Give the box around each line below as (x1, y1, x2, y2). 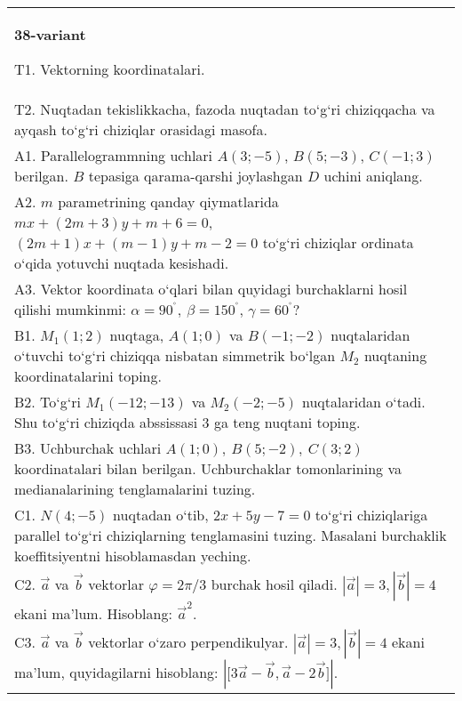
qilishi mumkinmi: (14, 299, 126, 319)
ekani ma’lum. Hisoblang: (14, 602, 172, 624)
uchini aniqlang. (323, 165, 423, 186)
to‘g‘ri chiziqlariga (315, 504, 428, 525)
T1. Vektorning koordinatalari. (14, 59, 205, 79)
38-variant (14, 24, 86, 44)
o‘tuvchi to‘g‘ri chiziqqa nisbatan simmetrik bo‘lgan (14, 345, 336, 366)
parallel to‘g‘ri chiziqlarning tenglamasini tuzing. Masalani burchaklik (14, 525, 447, 545)
